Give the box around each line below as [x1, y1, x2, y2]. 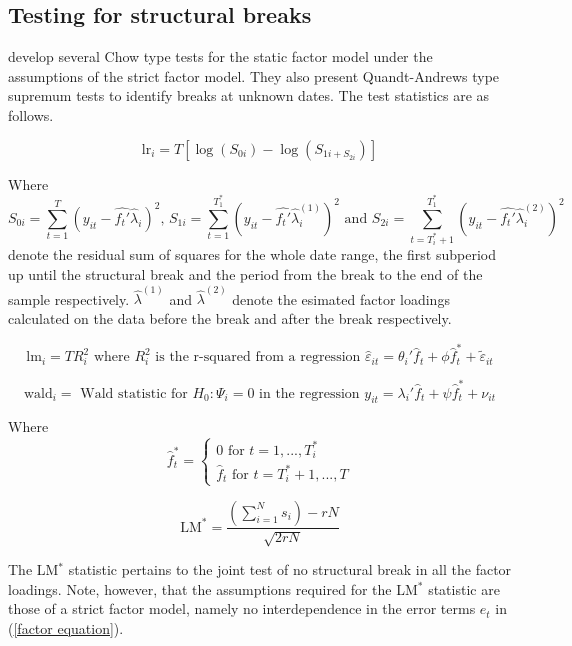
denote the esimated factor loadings [232, 288, 450, 309]
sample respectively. [8, 288, 130, 309]
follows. [8, 104, 54, 125]
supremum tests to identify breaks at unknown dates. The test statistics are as [8, 85, 490, 106]
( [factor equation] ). [8, 617, 124, 638]
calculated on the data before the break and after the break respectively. [8, 307, 452, 328]
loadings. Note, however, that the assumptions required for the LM [8, 578, 418, 599]
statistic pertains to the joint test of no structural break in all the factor [68, 558, 512, 579]
